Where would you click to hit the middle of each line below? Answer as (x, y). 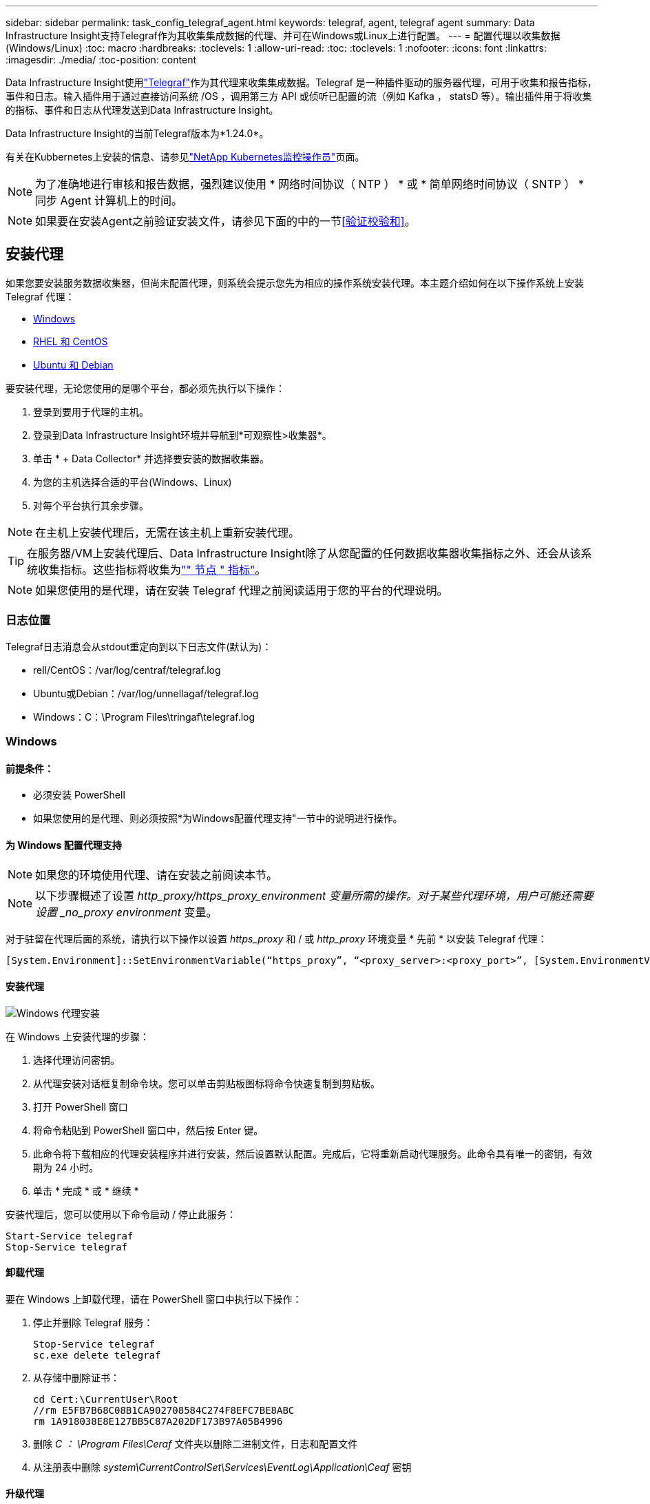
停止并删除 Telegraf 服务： (93, 1322)
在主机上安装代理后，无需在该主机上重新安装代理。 (168, 532)
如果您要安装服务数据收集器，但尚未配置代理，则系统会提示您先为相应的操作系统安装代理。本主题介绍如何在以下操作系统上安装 (295, 282)
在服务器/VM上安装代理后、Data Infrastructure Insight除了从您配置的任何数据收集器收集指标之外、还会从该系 (310, 553)
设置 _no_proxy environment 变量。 (126, 913)
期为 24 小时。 (66, 1167)
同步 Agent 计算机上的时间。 (109, 200)
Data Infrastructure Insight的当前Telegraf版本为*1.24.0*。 (137, 133)
